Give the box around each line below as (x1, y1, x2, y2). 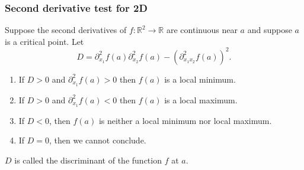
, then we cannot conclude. (49, 134, 146, 146)
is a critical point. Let (5, 35, 84, 47)
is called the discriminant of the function (14, 153, 162, 166)
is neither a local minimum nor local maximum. (98, 114, 272, 126)
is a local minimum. (164, 73, 236, 85)
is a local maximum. (164, 93, 238, 106)
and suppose (247, 24, 292, 36)
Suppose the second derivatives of (5, 24, 127, 36)
